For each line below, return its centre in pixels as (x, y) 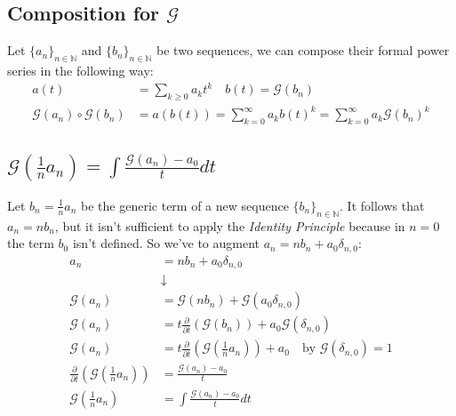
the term (31, 243)
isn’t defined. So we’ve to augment (166, 243)
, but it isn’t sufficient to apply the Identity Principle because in (230, 225)
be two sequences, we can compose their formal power (303, 50)
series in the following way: (80, 70)
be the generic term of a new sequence (185, 205)
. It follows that (382, 205)
